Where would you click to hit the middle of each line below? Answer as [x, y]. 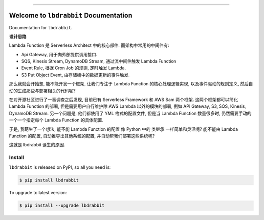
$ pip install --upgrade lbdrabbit [62, 206]
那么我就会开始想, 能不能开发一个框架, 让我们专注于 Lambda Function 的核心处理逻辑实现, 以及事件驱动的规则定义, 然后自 [131, 84]
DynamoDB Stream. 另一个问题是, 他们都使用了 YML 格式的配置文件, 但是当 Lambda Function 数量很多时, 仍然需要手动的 [130, 113]
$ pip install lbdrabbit [49, 180]
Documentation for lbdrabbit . [41, 27]
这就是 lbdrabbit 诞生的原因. [37, 145]
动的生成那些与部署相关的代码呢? [42, 91]
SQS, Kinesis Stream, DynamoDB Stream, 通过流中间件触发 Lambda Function [99, 61]
